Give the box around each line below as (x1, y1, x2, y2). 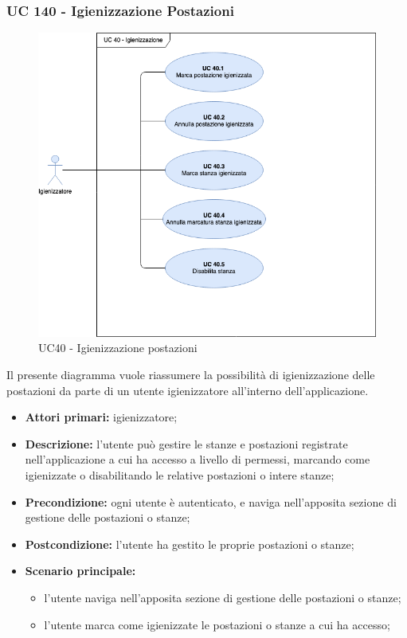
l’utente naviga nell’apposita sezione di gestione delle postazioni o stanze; (44, 589, 401, 605)
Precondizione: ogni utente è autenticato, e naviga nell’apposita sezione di (25, 493, 397, 510)
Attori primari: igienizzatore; (25, 409, 178, 425)
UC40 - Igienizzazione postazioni (38, 339, 198, 356)
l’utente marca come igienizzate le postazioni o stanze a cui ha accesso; (44, 616, 390, 632)
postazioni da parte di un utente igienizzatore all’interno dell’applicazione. (6, 382, 369, 398)
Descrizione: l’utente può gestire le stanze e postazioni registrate (25, 435, 348, 452)
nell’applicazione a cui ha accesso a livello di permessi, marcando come (25, 451, 370, 468)
